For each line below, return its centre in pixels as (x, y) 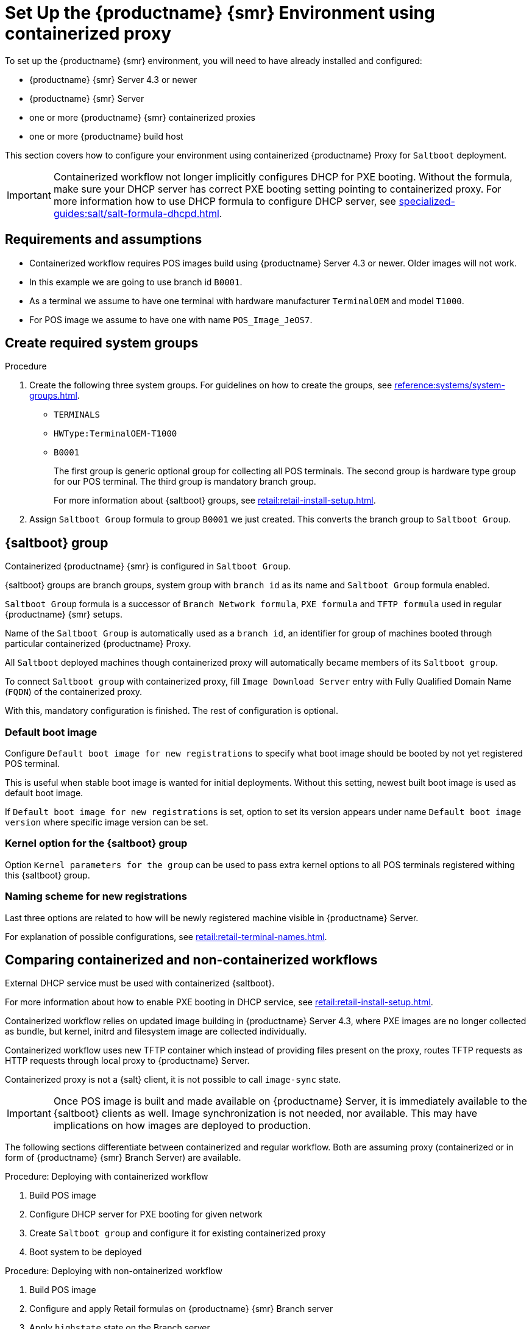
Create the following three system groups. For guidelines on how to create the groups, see (211, 385)
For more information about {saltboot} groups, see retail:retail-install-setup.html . (215, 501)
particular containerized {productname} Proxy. (98, 644)
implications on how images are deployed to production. (182, 1126)
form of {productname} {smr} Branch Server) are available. (123, 1158)
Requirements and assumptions (104, 240)
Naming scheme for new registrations (96, 896)
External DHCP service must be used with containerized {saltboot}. (140, 983)
